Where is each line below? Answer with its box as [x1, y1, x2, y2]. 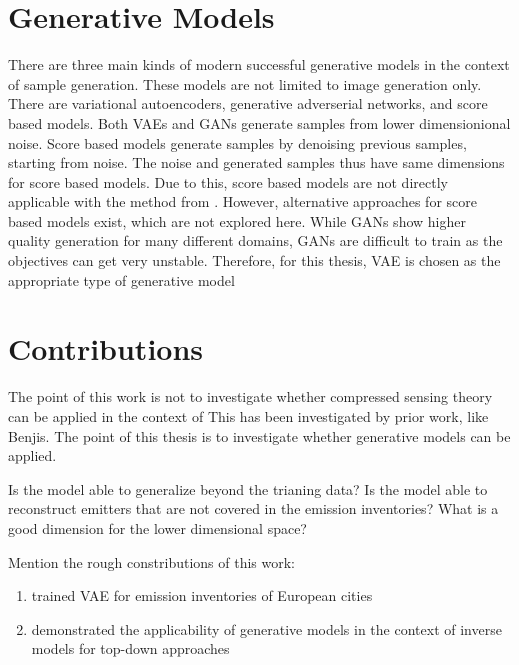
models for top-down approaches [31, 638, 230, 659]
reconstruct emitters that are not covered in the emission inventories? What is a [8, 498, 499, 519]
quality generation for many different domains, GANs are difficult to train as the [8, 230, 503, 251]
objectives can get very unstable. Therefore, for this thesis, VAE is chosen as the [8, 250, 501, 271]
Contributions [8, 328, 204, 369]
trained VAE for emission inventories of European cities [31, 585, 373, 606]
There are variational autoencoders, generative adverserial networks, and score [8, 93, 488, 114]
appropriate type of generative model [8, 269, 235, 290]
